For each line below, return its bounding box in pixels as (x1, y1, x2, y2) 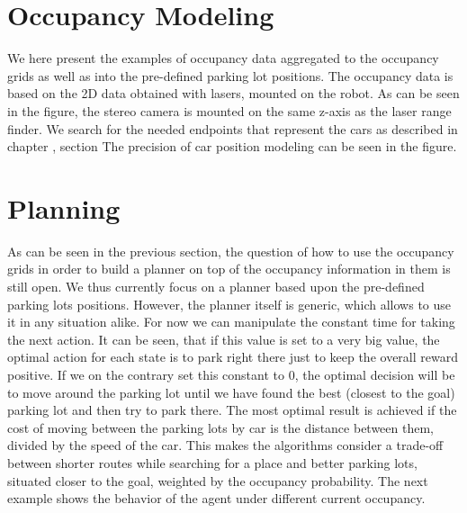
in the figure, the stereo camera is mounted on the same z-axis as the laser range (7, 101, 452, 120)
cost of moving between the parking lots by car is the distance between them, (7, 418, 434, 436)
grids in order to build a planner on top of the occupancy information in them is (7, 259, 451, 278)
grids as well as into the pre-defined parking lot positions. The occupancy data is (7, 66, 454, 85)
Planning (7, 189, 121, 226)
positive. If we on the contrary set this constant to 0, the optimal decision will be (7, 364, 455, 383)
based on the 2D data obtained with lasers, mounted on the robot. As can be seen (7, 84, 460, 103)
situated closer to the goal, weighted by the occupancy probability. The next (7, 471, 428, 490)
